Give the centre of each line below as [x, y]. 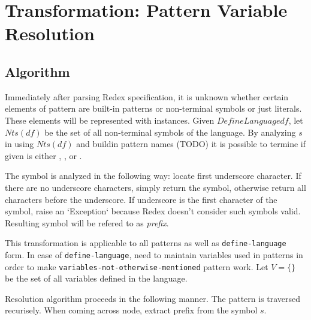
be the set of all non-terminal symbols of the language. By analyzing [170, 132]
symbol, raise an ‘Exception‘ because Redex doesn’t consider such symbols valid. [153, 211]
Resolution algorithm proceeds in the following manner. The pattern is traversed [153, 298]
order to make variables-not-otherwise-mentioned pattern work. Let [137, 266]
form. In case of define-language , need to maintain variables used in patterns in [154, 254]
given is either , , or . [43, 155]
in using [19, 144]
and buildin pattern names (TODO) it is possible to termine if [191, 144]
